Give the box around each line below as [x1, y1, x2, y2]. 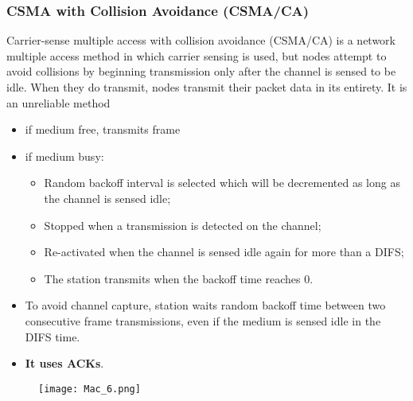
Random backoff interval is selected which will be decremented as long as [44, 174, 400, 191]
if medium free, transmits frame [25, 121, 181, 138]
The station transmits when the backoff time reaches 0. [44, 270, 314, 286]
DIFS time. [25, 328, 80, 345]
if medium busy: [25, 147, 104, 164]
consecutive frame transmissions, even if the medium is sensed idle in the [25, 312, 381, 329]
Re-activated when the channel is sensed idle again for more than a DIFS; [44, 243, 404, 260]
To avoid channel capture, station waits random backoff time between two [25, 297, 386, 313]
